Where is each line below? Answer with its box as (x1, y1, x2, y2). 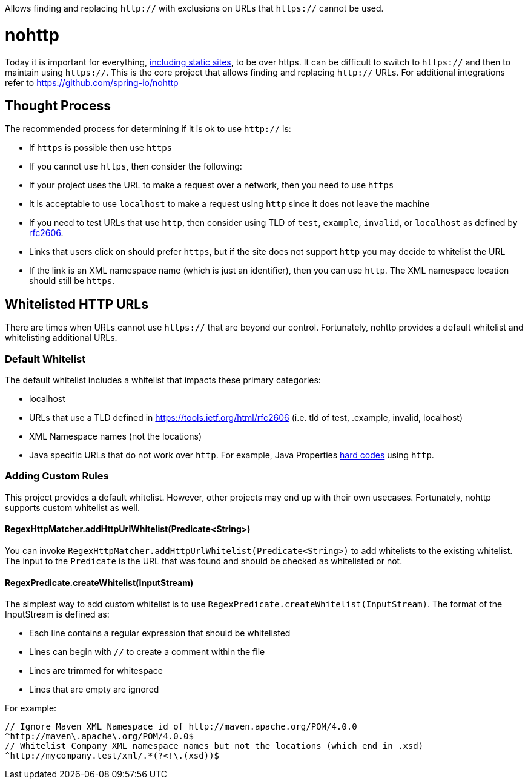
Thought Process (5, 97, 111, 113)
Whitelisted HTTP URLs (5, 296, 148, 312)
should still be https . (29, 275, 115, 286)
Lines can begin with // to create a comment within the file (29, 647, 265, 657)
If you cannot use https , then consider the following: (29, 161, 242, 172)
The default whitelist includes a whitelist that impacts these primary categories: (5, 374, 321, 385)
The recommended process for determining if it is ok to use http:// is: (5, 124, 291, 134)
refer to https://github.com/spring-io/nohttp (5, 77, 179, 88)
